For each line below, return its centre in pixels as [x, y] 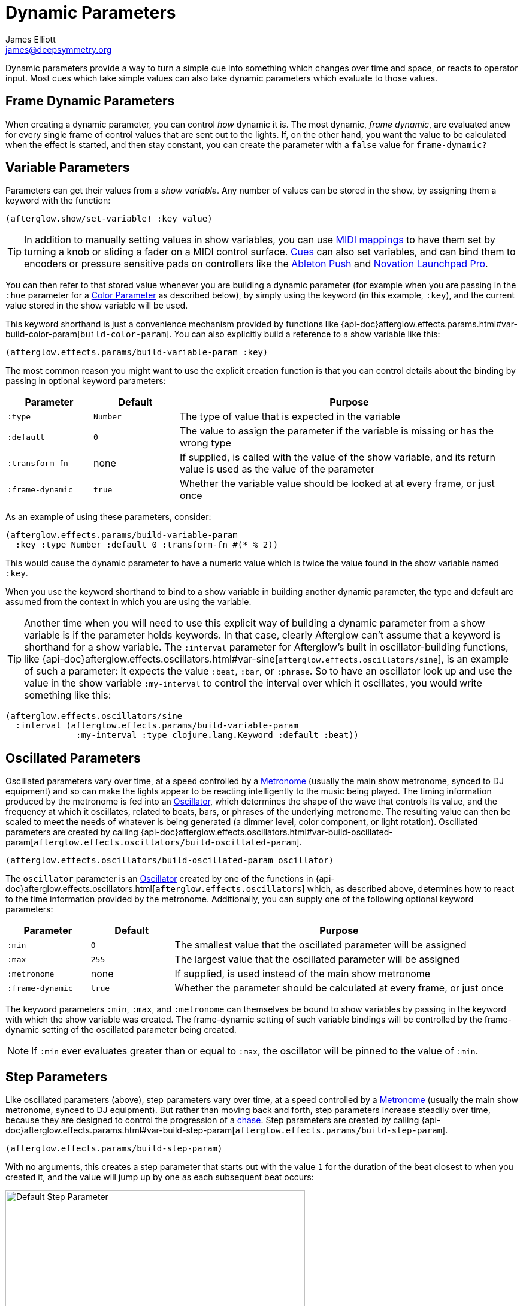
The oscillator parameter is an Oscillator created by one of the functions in [159, 879]
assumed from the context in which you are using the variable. [129, 602]
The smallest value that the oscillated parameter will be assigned [321, 945]
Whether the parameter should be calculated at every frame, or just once [339, 988]
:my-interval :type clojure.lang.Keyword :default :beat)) [218, 735]
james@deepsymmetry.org [59, 49]
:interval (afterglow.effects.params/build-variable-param [157, 726]
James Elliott [31, 39]
